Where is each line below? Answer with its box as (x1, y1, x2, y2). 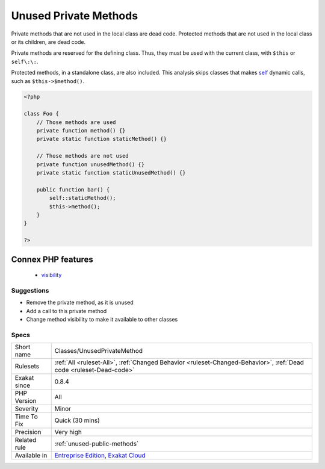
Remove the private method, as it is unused (26, 299, 134, 306)
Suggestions (11, 286, 49, 294)
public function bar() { (36, 186, 110, 193)
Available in (14, 452, 48, 460)
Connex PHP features (11, 254, 93, 264)
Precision (14, 428, 42, 436)
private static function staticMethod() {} (36, 135, 167, 143)
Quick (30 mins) (54, 416, 101, 424)
